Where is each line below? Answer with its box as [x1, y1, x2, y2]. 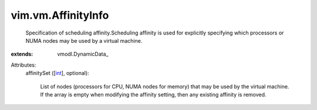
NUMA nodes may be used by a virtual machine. [25, 37, 143, 44]
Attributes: [11, 61, 36, 68]
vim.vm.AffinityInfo [11, 9, 109, 22]
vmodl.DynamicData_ [57, 50, 109, 58]
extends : [11, 50, 33, 58]
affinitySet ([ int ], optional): [25, 70, 89, 77]
